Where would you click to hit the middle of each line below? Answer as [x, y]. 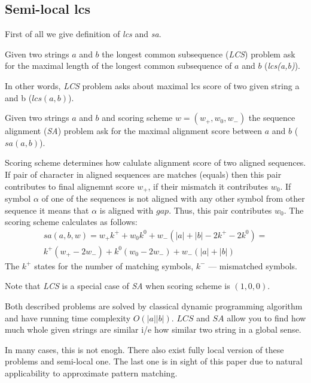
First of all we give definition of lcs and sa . [83, 34]
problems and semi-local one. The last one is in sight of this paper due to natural [154, 361]
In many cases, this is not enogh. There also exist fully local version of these [144, 349]
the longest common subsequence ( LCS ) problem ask [199, 54]
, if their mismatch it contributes [208, 186]
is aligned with [126, 210]
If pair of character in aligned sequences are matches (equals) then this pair [143, 174]
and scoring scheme [137, 118]
